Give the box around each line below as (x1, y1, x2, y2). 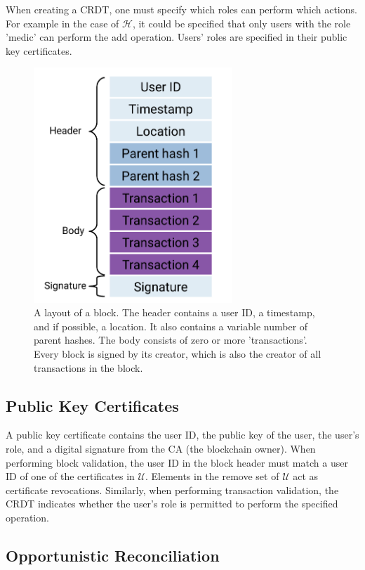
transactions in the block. (34, 360, 143, 375)
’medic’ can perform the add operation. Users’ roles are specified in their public (6, 30, 347, 44)
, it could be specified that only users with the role (132, 15, 351, 30)
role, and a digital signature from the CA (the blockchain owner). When (6, 441, 316, 456)
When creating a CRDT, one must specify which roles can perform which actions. (6, 2, 357, 16)
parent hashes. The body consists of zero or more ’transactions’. (34, 332, 307, 347)
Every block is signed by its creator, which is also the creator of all (34, 346, 321, 361)
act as (293, 469, 319, 484)
